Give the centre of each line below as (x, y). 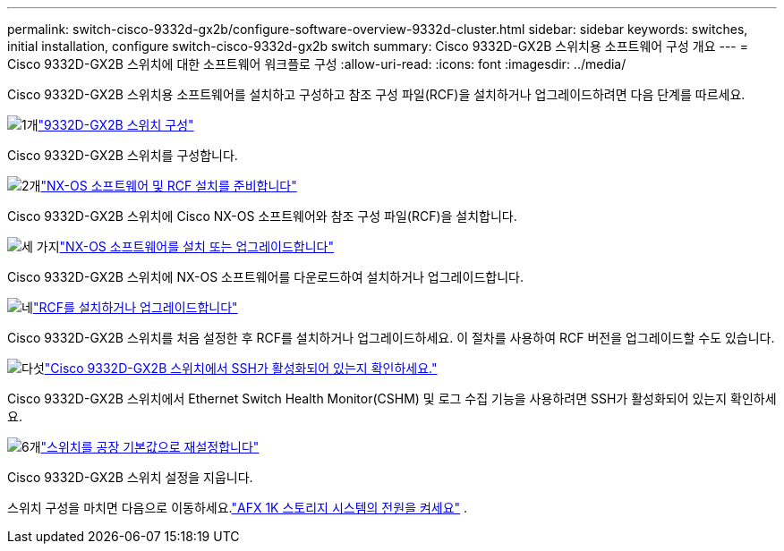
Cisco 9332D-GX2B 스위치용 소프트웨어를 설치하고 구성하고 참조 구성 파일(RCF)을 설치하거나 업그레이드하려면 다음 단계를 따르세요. (376, 94)
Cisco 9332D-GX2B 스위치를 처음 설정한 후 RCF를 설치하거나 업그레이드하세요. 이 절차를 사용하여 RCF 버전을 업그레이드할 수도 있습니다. (391, 338)
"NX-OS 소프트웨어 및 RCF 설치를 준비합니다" (169, 186)
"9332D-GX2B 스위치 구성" (116, 125)
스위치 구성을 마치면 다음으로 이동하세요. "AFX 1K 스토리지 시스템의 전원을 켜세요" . (238, 508)
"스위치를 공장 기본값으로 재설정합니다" (150, 447)
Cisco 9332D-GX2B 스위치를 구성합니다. (123, 155)
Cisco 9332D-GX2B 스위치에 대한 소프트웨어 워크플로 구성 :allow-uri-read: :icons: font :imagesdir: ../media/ (317, 64)
